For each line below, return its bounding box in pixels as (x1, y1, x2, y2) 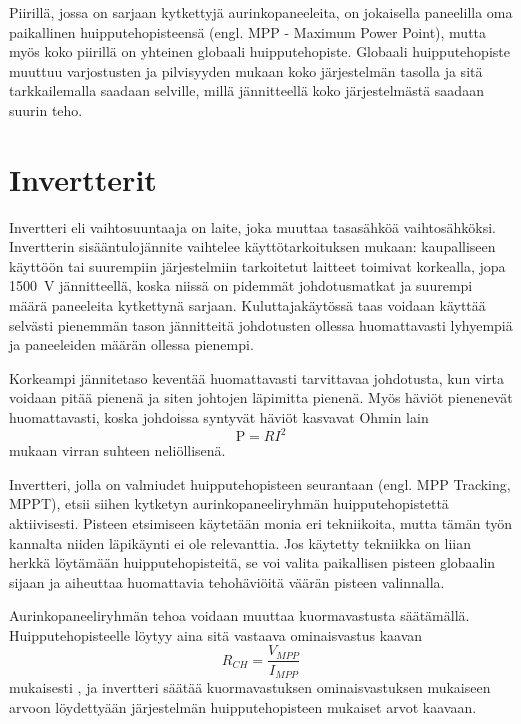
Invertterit (9, 158, 157, 199)
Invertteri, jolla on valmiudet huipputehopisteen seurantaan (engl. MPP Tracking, (9, 473, 511, 494)
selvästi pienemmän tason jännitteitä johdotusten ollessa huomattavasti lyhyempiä (9, 314, 513, 335)
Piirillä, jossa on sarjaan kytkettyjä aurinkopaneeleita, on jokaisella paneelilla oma (9, 2, 513, 22)
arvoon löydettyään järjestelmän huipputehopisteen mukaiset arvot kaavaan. (9, 696, 477, 717)
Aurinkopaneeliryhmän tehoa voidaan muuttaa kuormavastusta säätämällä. (9, 605, 470, 626)
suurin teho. (9, 99, 83, 120)
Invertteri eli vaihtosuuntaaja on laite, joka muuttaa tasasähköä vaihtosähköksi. (9, 216, 496, 237)
